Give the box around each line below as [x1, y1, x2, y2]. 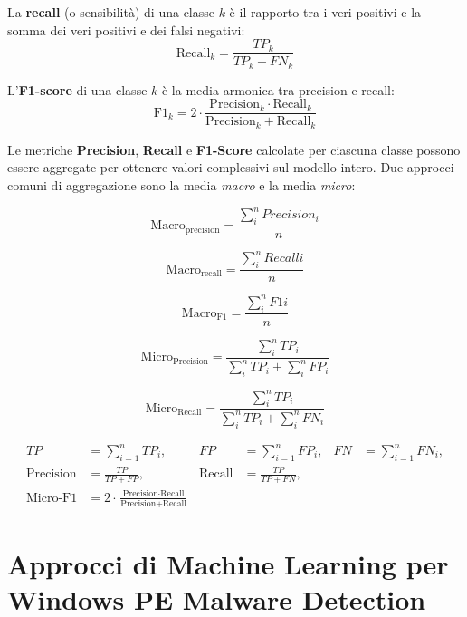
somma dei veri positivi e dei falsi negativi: [7, 20, 245, 39]
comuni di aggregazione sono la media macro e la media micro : [7, 176, 356, 194]
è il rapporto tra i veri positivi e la [229, 3, 422, 21]
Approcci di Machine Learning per [7, 545, 449, 583]
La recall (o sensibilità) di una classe [7, 3, 214, 21]
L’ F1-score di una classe [7, 80, 148, 99]
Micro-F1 [25, 491, 78, 505]
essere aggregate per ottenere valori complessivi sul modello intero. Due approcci [7, 158, 454, 177]
